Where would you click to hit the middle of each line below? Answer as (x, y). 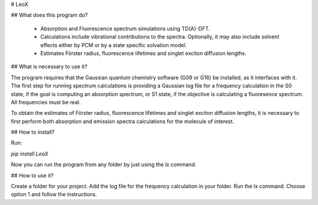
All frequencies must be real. (46, 102)
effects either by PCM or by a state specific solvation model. (114, 45)
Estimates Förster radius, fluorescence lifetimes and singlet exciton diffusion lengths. (143, 53)
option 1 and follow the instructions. (54, 194)
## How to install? (33, 132)
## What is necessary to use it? (49, 67)
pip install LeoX (29, 154)
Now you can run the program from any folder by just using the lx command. (104, 164)
